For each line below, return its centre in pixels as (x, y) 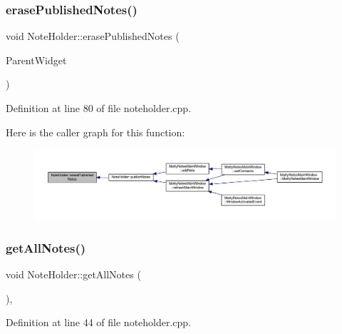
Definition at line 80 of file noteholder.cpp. (99, 108)
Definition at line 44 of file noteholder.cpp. (99, 322)
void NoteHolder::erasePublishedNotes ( (93, 36)
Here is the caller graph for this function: (95, 132)
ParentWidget (36, 60)
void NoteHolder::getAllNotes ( (73, 274)
